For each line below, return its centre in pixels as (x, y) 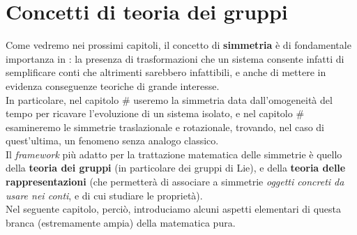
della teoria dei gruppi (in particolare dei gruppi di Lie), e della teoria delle (176, 168)
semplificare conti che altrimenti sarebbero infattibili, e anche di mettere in (166, 72)
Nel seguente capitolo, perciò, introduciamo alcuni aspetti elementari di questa (174, 209)
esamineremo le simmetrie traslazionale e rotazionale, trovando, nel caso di (165, 127)
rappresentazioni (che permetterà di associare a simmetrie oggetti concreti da (175, 182)
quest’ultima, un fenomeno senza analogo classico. (112, 141)
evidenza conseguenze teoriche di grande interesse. (113, 85)
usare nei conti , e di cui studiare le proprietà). (104, 195)
